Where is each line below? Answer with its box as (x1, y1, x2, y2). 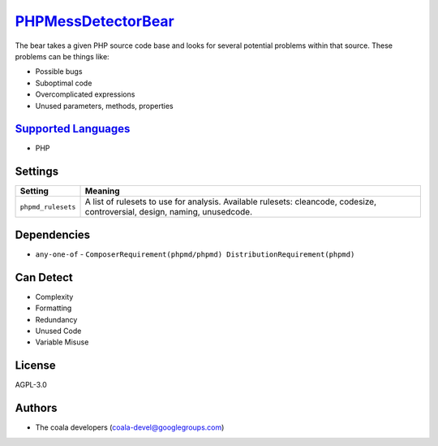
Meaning (84, 185, 121, 197)
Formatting (35, 303, 72, 313)
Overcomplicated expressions (35, 89, 135, 99)
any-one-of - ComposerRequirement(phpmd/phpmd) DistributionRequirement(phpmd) (35, 249, 355, 259)
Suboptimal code (35, 78, 92, 88)
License (15, 358, 56, 373)
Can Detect (15, 271, 73, 284)
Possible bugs (35, 67, 83, 76)
